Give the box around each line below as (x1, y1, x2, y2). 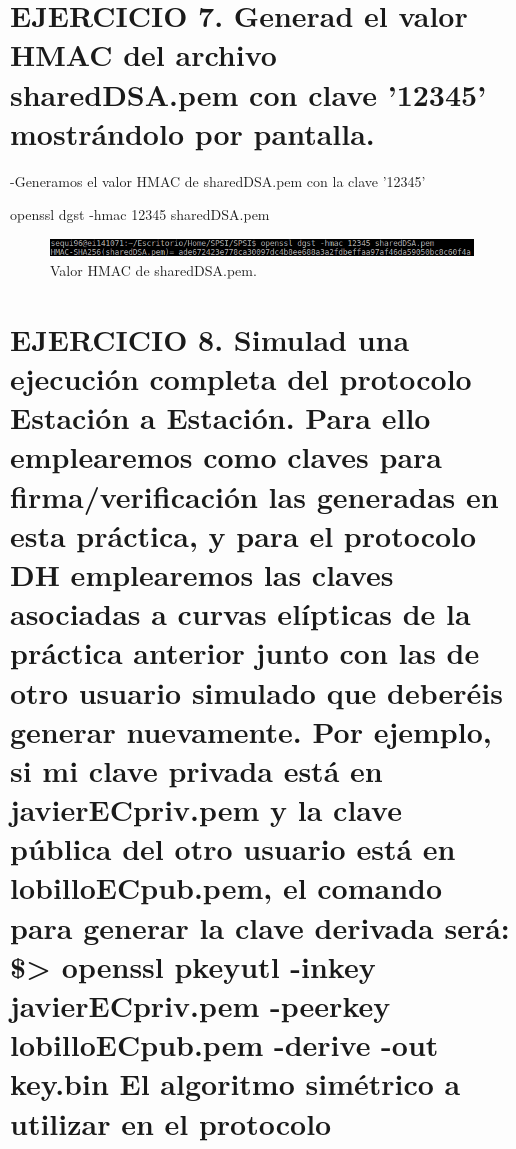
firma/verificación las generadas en (10, 475, 499, 516)
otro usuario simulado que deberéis (10, 671, 503, 712)
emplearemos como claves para (10, 436, 443, 477)
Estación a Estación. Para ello (10, 397, 431, 438)
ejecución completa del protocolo (10, 358, 472, 399)
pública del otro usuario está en (10, 828, 456, 869)
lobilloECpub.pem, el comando (10, 867, 443, 908)
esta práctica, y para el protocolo (10, 514, 477, 555)
